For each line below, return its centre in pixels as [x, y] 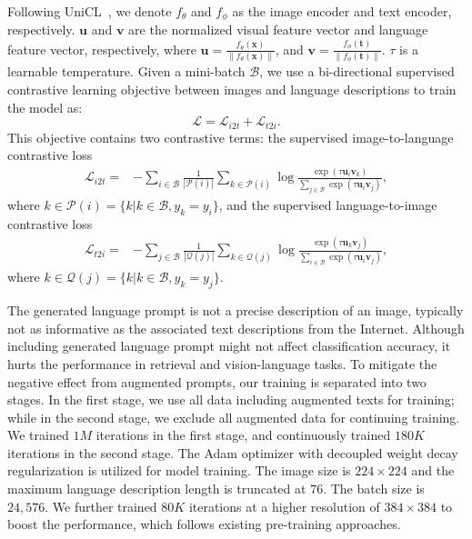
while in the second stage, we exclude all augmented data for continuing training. [234, 417]
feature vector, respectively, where [102, 49]
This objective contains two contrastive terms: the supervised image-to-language [231, 137]
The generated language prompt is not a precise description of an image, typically [236, 310]
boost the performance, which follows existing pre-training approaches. [204, 524]
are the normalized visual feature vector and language [278, 30]
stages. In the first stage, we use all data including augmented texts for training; [231, 399]
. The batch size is [374, 489]
